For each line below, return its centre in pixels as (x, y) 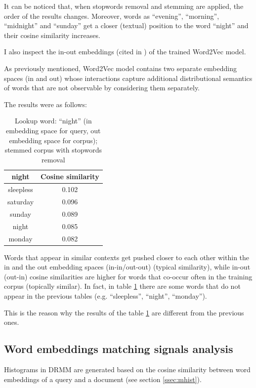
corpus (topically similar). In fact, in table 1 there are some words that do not (122, 286)
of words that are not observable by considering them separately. (102, 88)
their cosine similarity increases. (52, 35)
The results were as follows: (45, 104)
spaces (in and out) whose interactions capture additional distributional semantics (128, 78)
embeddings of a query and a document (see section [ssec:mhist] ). (103, 379)
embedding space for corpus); (53, 140)
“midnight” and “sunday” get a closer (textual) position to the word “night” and (126, 25)
